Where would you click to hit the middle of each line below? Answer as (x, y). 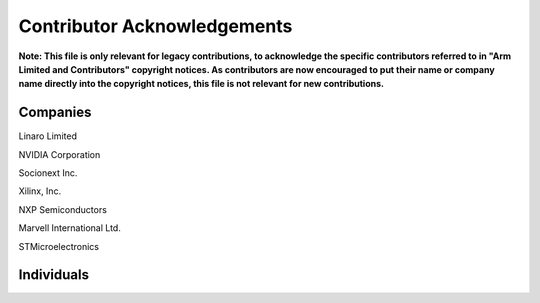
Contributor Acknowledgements (155, 26)
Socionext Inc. (48, 173)
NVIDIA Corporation (59, 154)
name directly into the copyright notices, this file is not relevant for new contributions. (201, 84)
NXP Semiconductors (62, 209)
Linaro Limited (47, 136)
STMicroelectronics (59, 246)
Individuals (54, 275)
